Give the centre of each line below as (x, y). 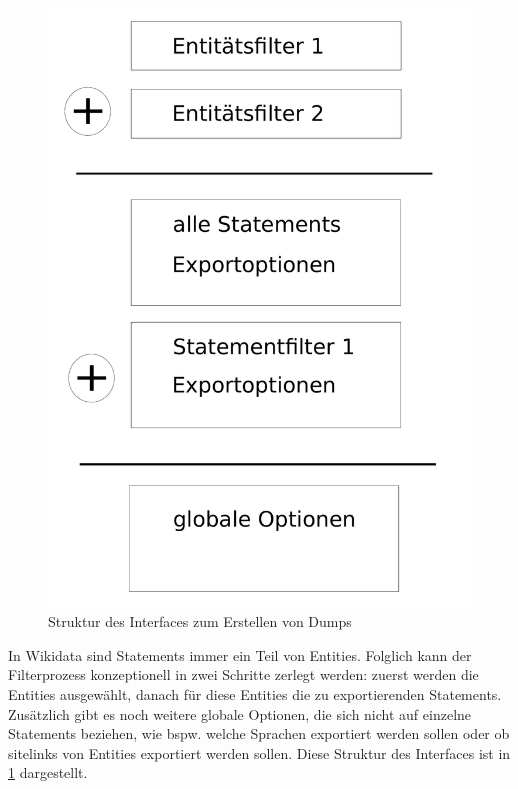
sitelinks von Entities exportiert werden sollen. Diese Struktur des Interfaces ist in (259, 752)
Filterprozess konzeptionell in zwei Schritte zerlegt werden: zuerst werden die (243, 674)
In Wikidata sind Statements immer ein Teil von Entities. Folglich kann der (240, 654)
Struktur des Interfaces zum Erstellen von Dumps (200, 621)
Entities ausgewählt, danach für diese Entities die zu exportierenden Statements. (255, 694)
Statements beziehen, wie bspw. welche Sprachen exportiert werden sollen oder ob (259, 733)
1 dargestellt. (48, 772)
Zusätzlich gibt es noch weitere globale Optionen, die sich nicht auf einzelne (240, 713)
